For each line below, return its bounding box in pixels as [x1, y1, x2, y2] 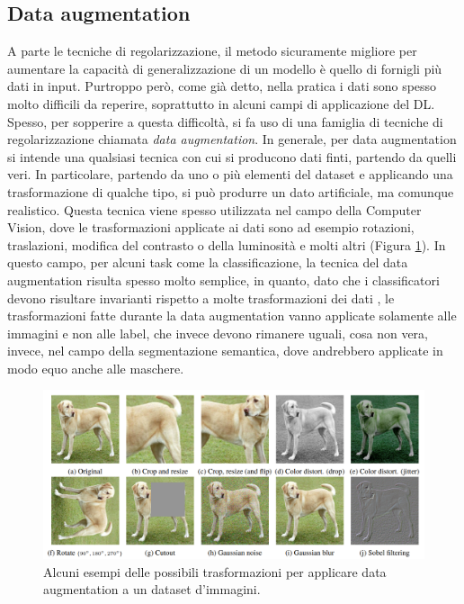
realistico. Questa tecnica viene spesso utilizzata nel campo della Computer [7, 200, 422, 219]
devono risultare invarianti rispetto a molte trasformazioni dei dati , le [7, 288, 395, 307]
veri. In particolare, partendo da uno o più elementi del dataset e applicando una [7, 165, 453, 184]
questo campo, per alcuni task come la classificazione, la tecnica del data [7, 253, 408, 272]
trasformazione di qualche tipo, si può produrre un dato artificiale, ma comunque [7, 182, 454, 201]
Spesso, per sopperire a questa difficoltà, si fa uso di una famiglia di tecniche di [7, 112, 443, 131]
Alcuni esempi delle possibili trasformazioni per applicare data [43, 562, 387, 581]
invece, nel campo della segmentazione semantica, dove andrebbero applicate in [7, 341, 443, 360]
